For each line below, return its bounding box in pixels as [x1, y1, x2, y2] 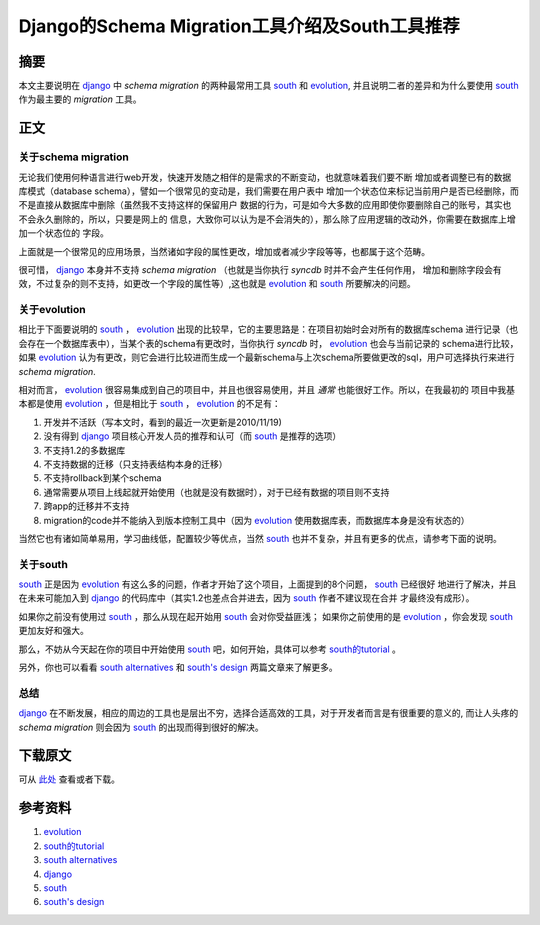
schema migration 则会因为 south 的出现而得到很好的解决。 [18, 721, 264, 733]
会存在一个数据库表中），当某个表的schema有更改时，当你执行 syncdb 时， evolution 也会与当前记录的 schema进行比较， [18, 337, 519, 349]
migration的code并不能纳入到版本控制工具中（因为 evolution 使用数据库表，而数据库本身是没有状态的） [43, 514, 470, 526]
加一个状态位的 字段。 [18, 227, 109, 239]
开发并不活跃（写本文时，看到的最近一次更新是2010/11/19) [43, 416, 282, 428]
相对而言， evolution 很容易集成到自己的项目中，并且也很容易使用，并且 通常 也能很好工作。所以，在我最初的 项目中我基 [18, 384, 515, 396]
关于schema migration [18, 150, 130, 164]
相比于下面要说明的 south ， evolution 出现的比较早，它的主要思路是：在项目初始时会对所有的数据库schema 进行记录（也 [18, 323, 519, 335]
